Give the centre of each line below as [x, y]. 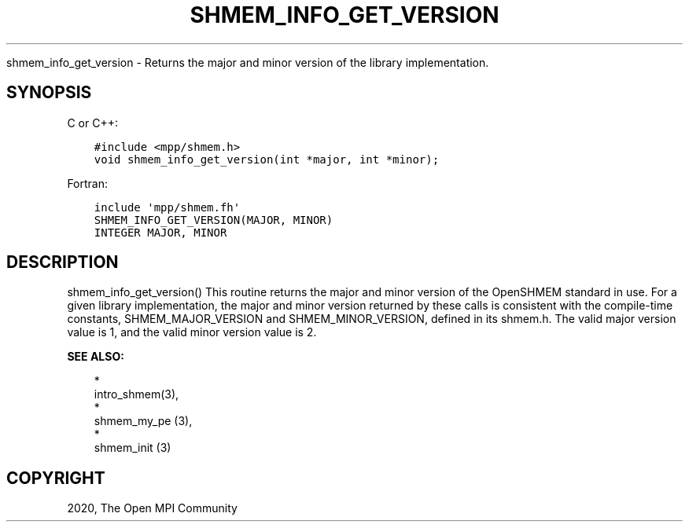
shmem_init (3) [133, 448]
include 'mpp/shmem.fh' [167, 207]
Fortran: [88, 183]
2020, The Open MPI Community [152, 508]
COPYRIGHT [56, 478]
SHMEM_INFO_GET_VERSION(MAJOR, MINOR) [214, 220]
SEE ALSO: [96, 357]
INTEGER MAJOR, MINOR [160, 232]
